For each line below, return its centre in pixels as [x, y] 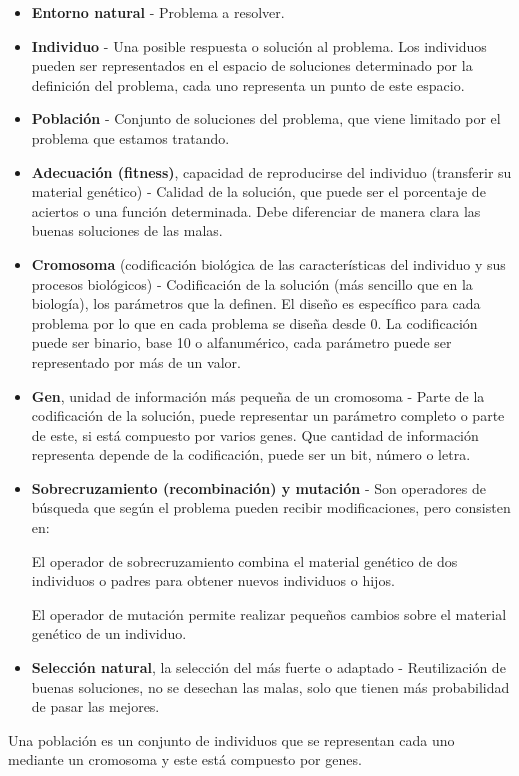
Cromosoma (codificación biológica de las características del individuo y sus [268, 263]
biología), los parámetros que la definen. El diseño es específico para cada [256, 303]
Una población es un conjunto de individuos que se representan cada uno [231, 739]
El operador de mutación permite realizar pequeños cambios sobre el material [269, 613]
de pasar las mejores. [95, 706]
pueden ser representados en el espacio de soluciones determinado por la [252, 65]
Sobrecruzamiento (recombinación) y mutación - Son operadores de [258, 487]
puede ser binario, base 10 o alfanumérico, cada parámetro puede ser [241, 342]
